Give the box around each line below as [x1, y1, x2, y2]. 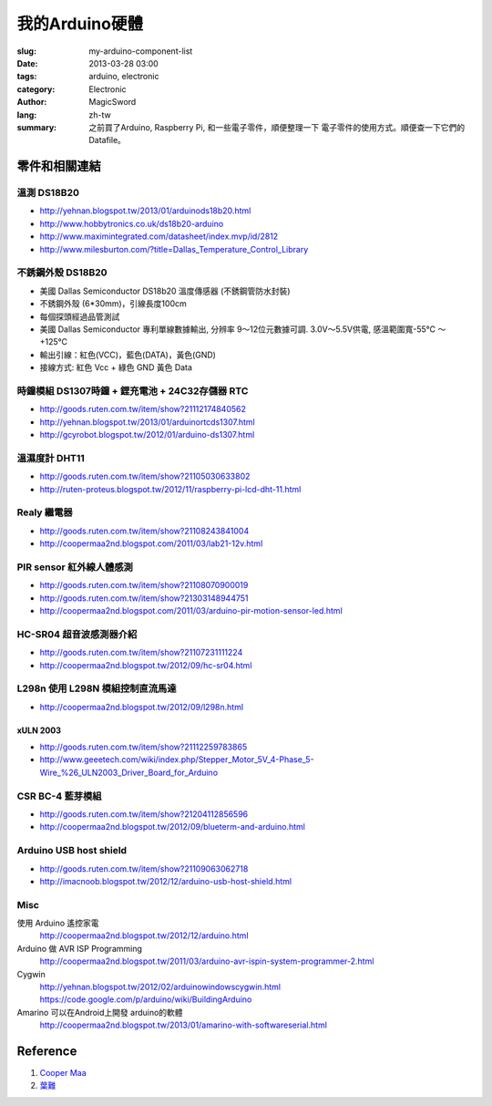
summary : [16, 121, 57, 132]
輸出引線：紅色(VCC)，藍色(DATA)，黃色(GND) [39, 349, 216, 360]
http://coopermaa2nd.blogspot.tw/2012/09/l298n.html [39, 701, 244, 712]
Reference [16, 1043, 77, 1059]
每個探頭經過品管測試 [39, 311, 120, 322]
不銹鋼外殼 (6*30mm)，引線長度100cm [39, 298, 187, 309]
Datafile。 [88, 135, 127, 146]
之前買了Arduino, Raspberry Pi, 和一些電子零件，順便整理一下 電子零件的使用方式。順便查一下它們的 [88, 121, 466, 132]
